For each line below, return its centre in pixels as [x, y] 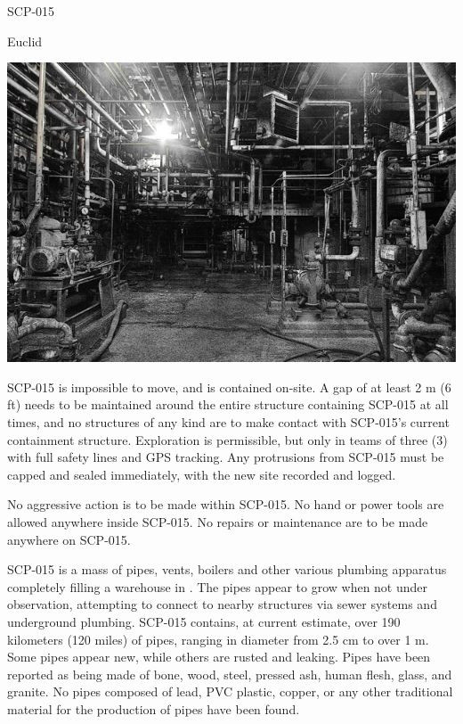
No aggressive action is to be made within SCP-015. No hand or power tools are [226, 504]
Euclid [25, 41]
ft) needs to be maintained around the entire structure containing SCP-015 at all [228, 404]
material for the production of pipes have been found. [154, 708]
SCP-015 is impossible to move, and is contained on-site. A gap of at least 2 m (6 [229, 387]
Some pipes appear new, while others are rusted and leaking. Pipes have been [219, 657]
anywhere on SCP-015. [69, 539]
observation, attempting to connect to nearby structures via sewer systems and [222, 604]
